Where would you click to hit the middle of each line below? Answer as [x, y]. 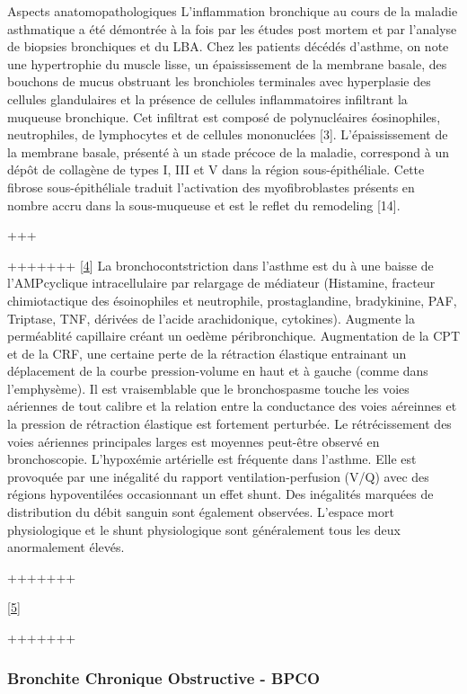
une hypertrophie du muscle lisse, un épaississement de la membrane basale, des [227, 63]
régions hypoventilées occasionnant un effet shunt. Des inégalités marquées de [220, 494]
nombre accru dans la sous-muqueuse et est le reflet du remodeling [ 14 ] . [204, 205]
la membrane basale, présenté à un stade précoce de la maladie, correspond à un [229, 151]
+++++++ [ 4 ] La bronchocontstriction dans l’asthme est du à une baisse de [220, 265]
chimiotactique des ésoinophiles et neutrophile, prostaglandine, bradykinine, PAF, [232, 300]
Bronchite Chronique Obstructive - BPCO [164, 677]
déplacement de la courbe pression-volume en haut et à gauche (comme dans [218, 371]
